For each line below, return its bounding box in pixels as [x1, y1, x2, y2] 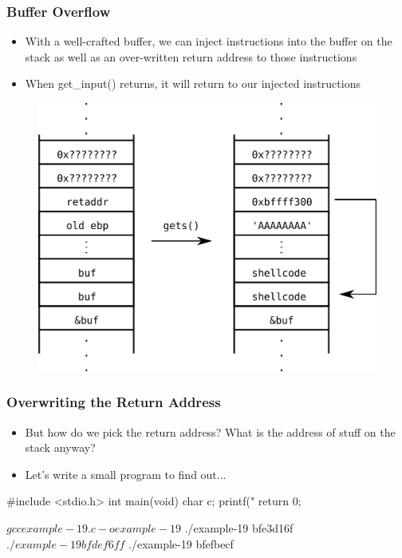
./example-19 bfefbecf [128, 535, 234, 552]
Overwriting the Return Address [6, 392, 221, 412]
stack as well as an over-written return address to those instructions [25, 48, 357, 65]
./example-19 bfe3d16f [184, 519, 294, 536]
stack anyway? [25, 439, 96, 456]
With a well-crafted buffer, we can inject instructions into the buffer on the [25, 33, 392, 49]
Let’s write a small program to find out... [25, 465, 227, 482]
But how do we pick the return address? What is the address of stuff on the [25, 423, 396, 440]
